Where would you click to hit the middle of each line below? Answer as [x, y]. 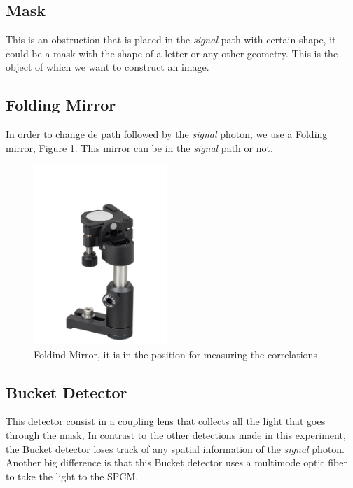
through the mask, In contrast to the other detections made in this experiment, [176, 435]
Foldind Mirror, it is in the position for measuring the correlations [175, 354]
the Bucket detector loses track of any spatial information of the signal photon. [175, 448]
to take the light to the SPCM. [72, 476]
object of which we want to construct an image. [108, 67]
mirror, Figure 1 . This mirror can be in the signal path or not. [139, 147]
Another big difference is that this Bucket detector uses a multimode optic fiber [176, 462]
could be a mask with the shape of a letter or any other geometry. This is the [172, 53]
